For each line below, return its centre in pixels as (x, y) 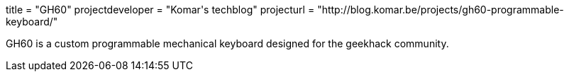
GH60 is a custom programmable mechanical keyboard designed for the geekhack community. (227, 43)
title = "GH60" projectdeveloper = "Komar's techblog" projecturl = (160, 10)
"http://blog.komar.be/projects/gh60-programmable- (441, 10)
